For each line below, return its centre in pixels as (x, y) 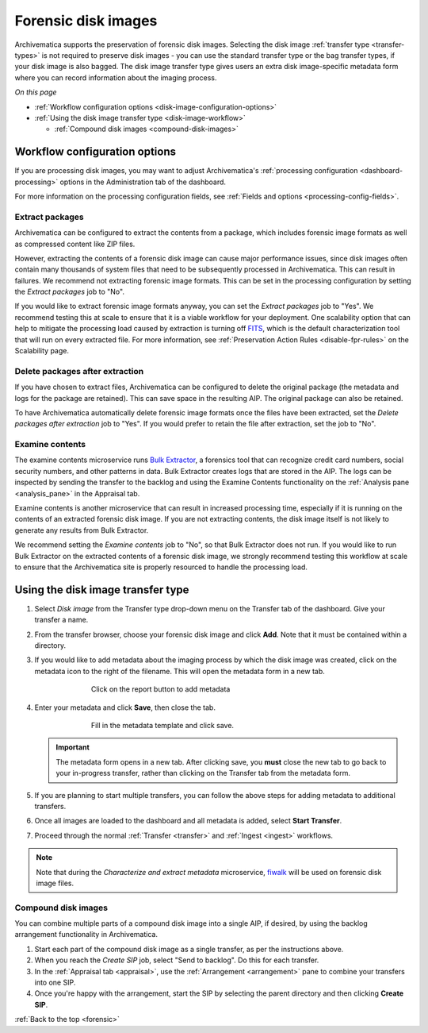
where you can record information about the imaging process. (116, 77)
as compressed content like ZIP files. (75, 244)
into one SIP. (55, 983)
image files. (55, 883)
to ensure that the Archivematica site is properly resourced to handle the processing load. (161, 567)
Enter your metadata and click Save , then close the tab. (125, 707)
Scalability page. (42, 351)
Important (73, 747)
